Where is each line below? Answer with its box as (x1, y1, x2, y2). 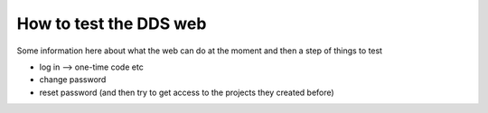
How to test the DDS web (16, 14, 207, 33)
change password (39, 74, 107, 85)
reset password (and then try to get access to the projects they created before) (39, 87, 334, 98)
